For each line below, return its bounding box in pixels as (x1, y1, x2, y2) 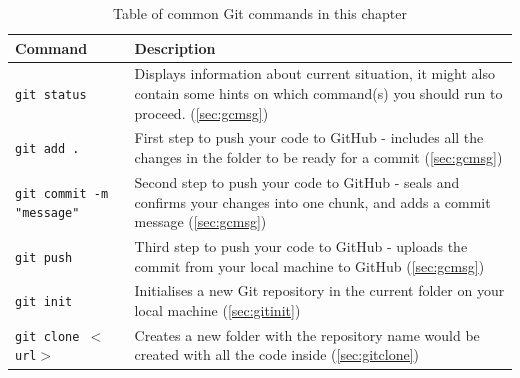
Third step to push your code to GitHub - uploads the (134, 235, 468, 256)
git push (15, 250, 73, 265)
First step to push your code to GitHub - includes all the (134, 127, 484, 148)
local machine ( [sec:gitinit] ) (134, 299, 301, 320)
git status (15, 88, 87, 102)
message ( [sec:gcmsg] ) (134, 211, 267, 232)
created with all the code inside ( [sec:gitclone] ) (134, 344, 420, 365)
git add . (15, 142, 80, 157)
